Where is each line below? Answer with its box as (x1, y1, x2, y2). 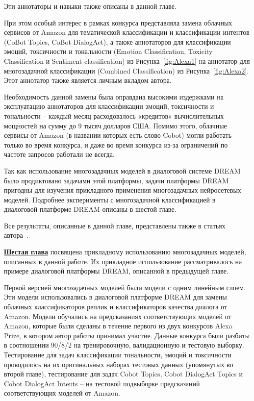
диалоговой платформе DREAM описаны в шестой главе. (4, 204, 177, 214)
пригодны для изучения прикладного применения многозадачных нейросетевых (4, 185, 241, 195)
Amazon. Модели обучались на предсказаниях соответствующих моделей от (4, 311, 231, 321)
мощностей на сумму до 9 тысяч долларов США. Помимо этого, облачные (4, 120, 227, 130)
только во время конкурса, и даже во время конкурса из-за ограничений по (4, 139, 228, 150)
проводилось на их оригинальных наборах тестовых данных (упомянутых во (4, 359, 233, 369)
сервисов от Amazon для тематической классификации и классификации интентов (4, 27, 250, 37)
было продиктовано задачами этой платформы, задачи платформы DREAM (4, 175, 229, 185)
